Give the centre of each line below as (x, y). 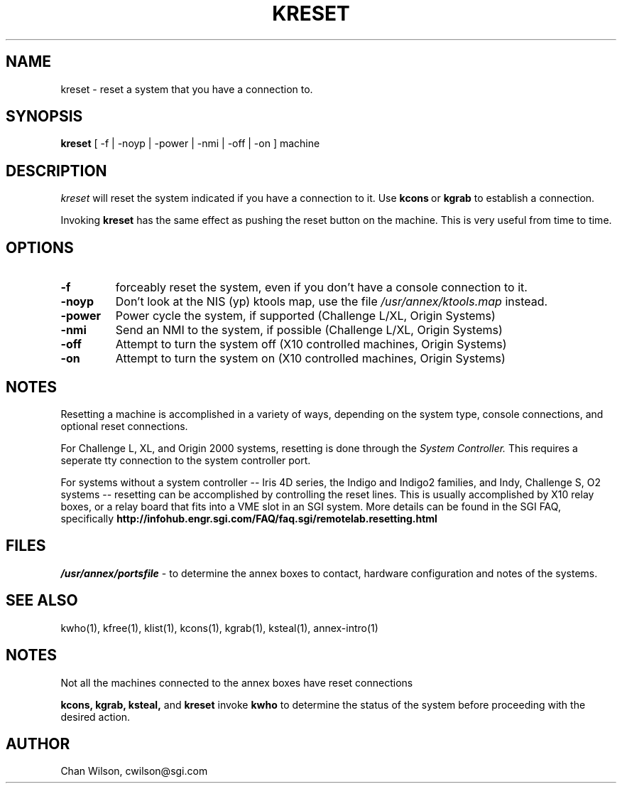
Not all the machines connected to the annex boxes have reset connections (237, 682)
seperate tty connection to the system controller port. (186, 460)
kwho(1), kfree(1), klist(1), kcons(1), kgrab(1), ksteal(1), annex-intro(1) (219, 628)
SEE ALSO (42, 601)
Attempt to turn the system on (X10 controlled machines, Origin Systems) (310, 359)
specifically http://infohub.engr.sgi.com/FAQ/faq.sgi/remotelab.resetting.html (249, 518)
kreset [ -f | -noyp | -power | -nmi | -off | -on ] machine (190, 144)
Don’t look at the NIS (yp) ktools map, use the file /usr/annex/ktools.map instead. (332, 302)
